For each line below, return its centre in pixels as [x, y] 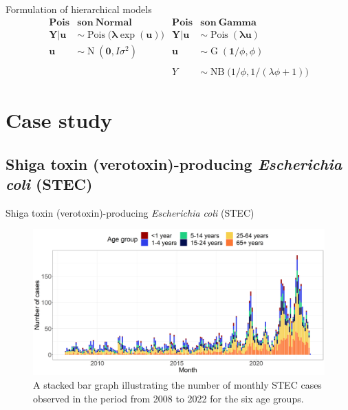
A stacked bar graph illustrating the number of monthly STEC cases [177, 384]
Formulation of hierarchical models [79, 9]
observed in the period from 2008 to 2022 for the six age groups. [168, 398]
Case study [59, 119]
